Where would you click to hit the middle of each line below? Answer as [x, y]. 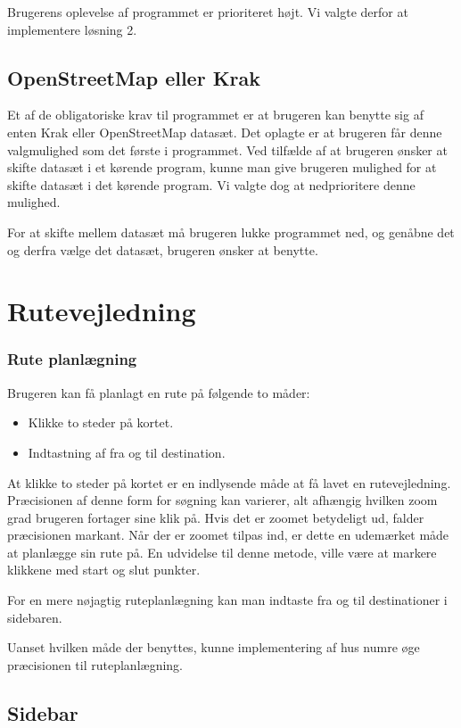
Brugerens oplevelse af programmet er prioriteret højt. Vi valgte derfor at [208, 12]
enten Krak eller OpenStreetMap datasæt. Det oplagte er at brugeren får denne [225, 132]
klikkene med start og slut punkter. [104, 570]
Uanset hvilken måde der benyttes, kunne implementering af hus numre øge [214, 647]
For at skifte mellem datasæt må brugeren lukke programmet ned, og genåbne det [231, 232]
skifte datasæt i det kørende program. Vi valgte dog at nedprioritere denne [211, 184]
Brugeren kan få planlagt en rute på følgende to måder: [159, 392]
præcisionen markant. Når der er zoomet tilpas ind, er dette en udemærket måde [228, 535]
